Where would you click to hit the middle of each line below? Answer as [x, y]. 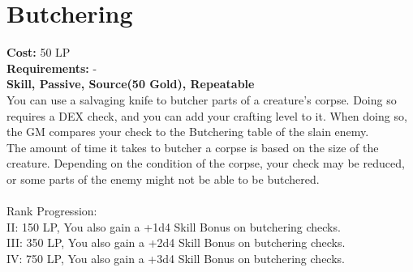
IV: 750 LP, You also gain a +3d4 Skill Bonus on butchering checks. [176, 258]
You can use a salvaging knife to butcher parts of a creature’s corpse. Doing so [202, 99]
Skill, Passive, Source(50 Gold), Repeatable [131, 84]
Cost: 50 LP [39, 52]
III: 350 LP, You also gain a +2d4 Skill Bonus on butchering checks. [176, 242]
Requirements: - [52, 68]
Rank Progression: [52, 211]
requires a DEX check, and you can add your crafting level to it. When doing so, [207, 115]
